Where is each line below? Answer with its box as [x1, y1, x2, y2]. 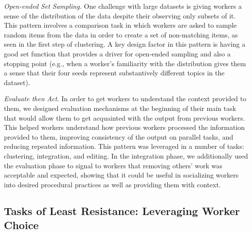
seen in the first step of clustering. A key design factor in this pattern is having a [4, 39, 246, 49]
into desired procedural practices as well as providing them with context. [4, 179, 221, 189]
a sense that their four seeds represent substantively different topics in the [4, 68, 225, 78]
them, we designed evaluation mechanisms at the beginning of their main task [4, 103, 236, 113]
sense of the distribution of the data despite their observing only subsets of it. [4, 10, 236, 20]
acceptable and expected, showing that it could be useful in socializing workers [4, 170, 239, 180]
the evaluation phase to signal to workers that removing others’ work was [4, 160, 222, 170]
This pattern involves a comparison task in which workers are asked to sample [4, 20, 237, 30]
